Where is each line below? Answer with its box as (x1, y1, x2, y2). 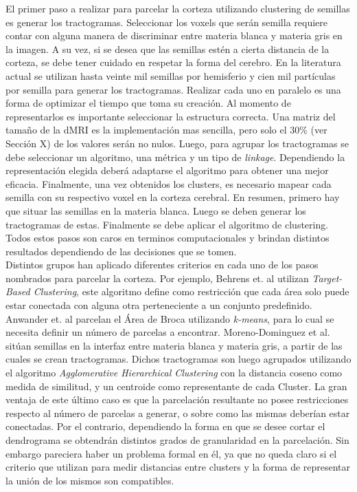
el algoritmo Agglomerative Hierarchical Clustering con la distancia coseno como (5, 365, 343, 380)
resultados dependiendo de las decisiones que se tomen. (5, 244, 237, 258)
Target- (312, 270, 343, 285)
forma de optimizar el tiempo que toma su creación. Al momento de (5, 96, 291, 110)
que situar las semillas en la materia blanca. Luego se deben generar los (5, 203, 306, 217)
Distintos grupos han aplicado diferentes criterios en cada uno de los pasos (5, 257, 319, 272)
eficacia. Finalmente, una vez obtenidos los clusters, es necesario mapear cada (5, 176, 332, 191)
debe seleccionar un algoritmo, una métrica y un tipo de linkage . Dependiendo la (5, 149, 345, 164)
